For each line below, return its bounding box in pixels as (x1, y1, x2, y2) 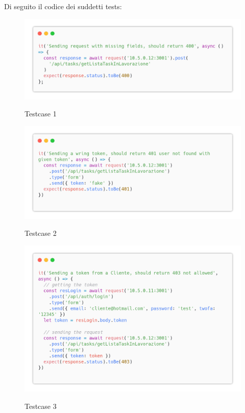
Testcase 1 (24, 108, 57, 119)
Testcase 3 (24, 400, 57, 411)
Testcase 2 (24, 228, 57, 238)
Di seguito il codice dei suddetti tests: (4, 1, 122, 11)
